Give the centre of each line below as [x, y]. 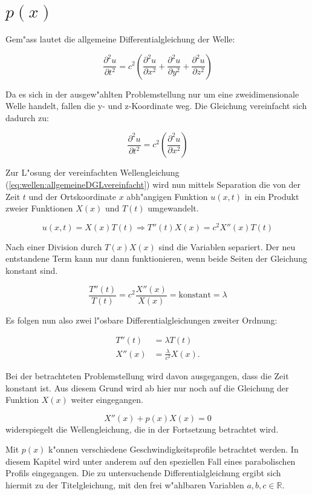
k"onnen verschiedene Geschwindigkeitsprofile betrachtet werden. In [174, 449]
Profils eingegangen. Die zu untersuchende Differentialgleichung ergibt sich [143, 473]
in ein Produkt [272, 196]
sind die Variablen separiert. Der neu [227, 246]
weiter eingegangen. [107, 400]
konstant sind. [32, 270]
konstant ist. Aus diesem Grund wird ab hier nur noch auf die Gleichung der [147, 387]
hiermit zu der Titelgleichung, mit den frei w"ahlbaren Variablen [125, 485]
